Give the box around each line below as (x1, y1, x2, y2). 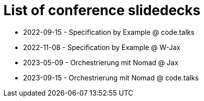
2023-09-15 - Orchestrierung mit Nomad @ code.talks (23, 73, 199, 82)
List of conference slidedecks (3, 2, 201, 19)
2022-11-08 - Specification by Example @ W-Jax (23, 43, 180, 51)
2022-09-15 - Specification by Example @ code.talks (23, 27, 195, 36)
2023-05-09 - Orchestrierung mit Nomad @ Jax (23, 58, 178, 67)
